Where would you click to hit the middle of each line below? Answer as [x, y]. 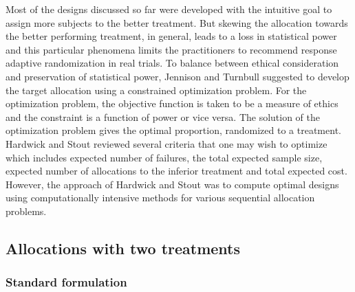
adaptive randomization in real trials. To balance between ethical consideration [172, 63]
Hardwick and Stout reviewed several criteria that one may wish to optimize [166, 143]
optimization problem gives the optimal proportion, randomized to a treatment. [173, 130]
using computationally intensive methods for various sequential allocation [160, 198]
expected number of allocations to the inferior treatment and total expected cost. [176, 171]
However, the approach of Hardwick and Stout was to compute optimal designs [172, 184]
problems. [26, 211]
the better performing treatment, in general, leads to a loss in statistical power [171, 36]
